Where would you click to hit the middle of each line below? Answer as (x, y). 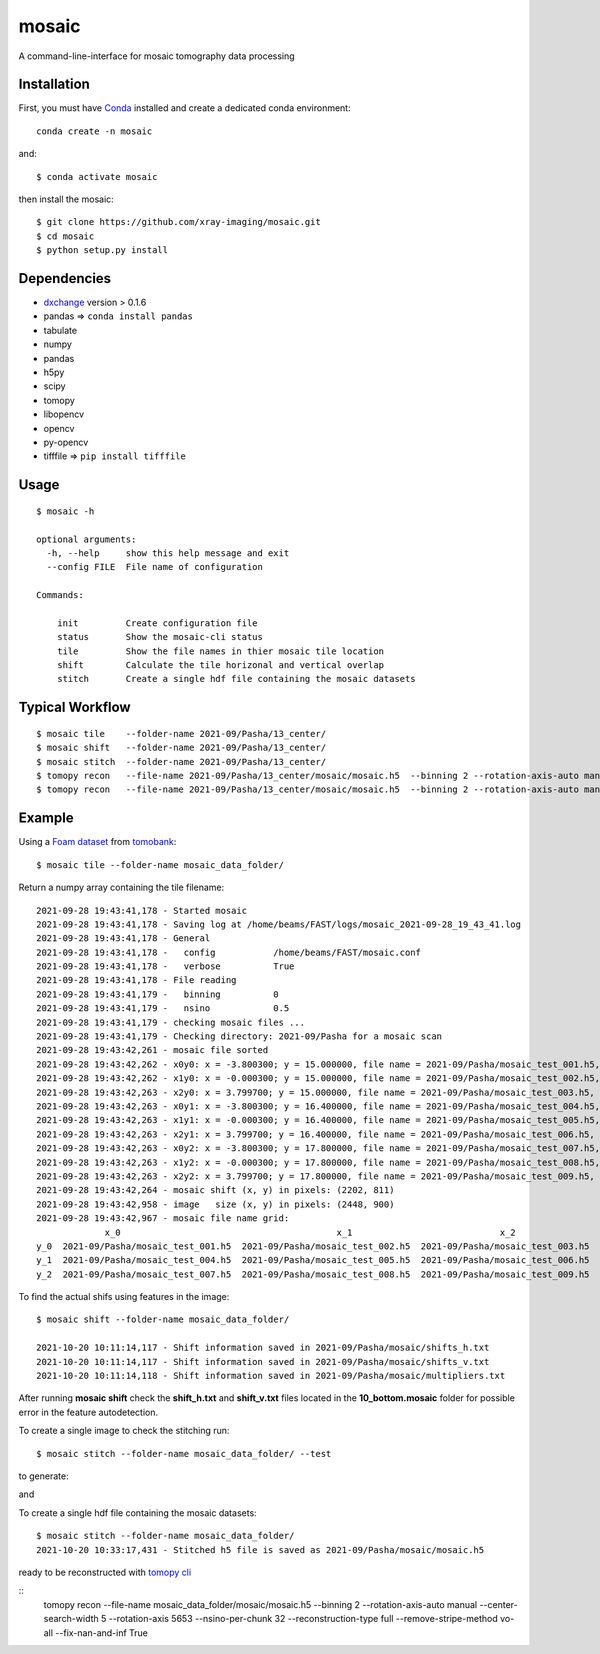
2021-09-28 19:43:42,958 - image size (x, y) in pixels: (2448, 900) (215, 1204)
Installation (54, 84)
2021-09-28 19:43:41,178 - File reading (136, 980)
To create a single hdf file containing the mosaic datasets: (137, 1512)
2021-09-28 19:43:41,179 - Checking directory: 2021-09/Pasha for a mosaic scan (239, 1036)
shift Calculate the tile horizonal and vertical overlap (220, 665)
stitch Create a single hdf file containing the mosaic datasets (236, 679)
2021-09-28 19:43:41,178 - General (123, 938)
